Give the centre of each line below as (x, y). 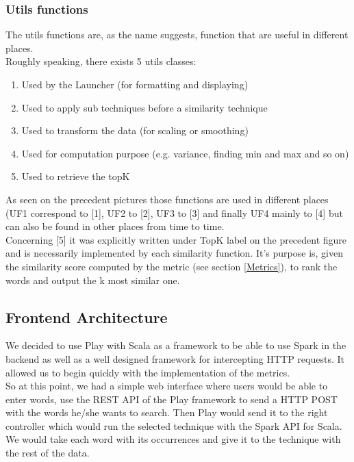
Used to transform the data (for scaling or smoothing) (135, 130)
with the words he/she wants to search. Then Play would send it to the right (167, 412)
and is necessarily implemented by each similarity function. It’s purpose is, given (174, 253)
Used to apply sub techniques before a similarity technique (144, 107)
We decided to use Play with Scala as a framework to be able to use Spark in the (176, 345)
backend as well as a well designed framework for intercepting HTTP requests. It (175, 358)
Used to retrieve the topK (76, 176)
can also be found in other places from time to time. (115, 226)
